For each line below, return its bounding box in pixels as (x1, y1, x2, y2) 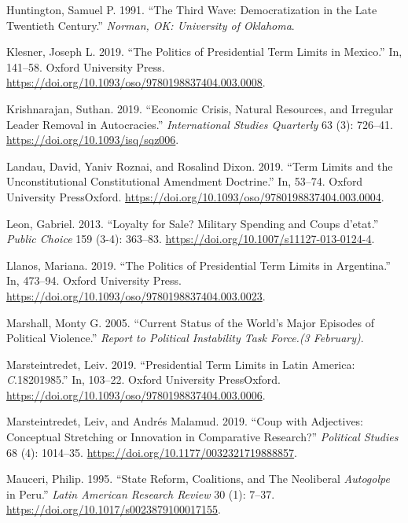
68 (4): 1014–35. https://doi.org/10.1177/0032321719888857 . (6, 444, 298, 460)
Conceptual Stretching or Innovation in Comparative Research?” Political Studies (6, 429, 399, 445)
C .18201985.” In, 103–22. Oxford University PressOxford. (6, 371, 281, 388)
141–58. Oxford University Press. (6, 58, 165, 75)
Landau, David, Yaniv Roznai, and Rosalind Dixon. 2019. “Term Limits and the (6, 157, 393, 174)
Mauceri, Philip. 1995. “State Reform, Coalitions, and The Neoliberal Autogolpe (6, 470, 390, 487)
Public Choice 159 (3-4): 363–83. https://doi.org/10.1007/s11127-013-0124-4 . (6, 230, 375, 247)
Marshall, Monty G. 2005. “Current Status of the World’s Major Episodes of (6, 314, 374, 330)
